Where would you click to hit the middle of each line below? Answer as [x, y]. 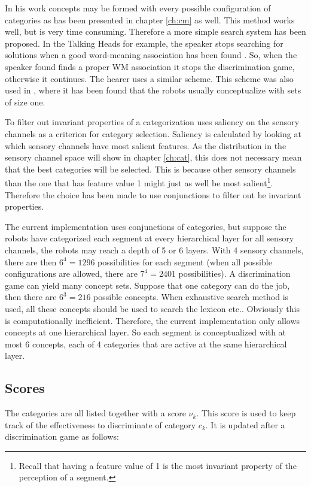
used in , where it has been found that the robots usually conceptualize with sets [153, 90]
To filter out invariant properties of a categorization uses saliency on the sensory [152, 122]
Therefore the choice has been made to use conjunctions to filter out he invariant [153, 194]
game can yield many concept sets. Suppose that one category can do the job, [147, 285]
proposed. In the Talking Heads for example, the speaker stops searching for [144, 43]
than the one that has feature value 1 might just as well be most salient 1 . [139, 182]
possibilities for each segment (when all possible [185, 261]
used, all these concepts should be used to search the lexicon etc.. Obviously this [152, 308]
